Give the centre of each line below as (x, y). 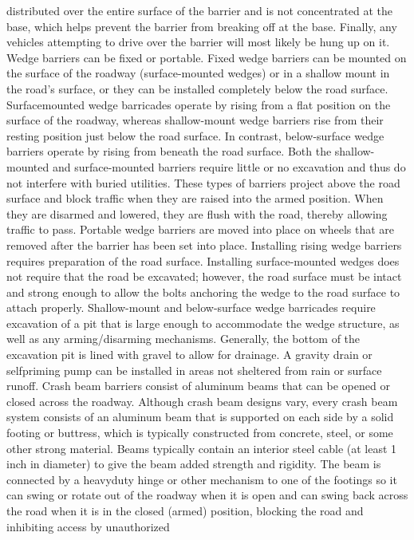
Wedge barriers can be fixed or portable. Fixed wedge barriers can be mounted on (207, 57)
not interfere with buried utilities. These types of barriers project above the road (203, 182)
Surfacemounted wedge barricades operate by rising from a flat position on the (199, 104)
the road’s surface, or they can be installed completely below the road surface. (197, 88)
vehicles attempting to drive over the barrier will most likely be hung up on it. (198, 42)
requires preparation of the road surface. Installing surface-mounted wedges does (203, 260)
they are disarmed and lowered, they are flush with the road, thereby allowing (197, 213)
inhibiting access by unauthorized (88, 526)
